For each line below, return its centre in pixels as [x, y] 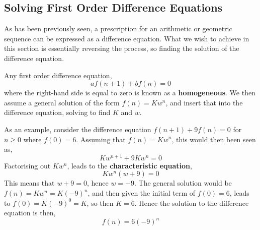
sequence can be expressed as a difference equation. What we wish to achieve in [127, 38]
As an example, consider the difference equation [78, 129]
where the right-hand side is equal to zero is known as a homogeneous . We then [130, 93]
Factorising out [27, 165]
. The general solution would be [183, 183]
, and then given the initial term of [142, 193]
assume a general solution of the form [62, 102]
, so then [100, 203]
